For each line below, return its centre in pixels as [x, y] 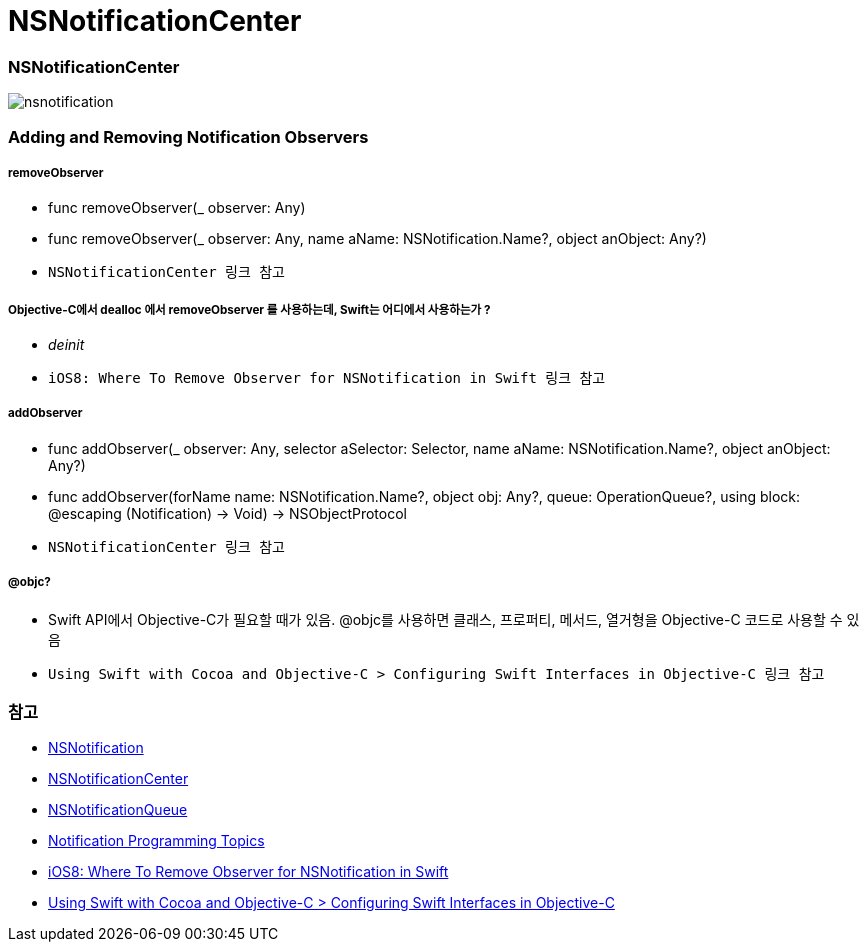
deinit [66, 345]
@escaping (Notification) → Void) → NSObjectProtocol [227, 513]
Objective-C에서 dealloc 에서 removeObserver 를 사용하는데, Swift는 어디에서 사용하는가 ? [249, 309]
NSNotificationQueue [118, 810]
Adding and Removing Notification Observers [188, 136]
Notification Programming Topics [156, 841]
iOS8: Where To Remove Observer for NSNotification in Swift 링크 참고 [327, 378]
